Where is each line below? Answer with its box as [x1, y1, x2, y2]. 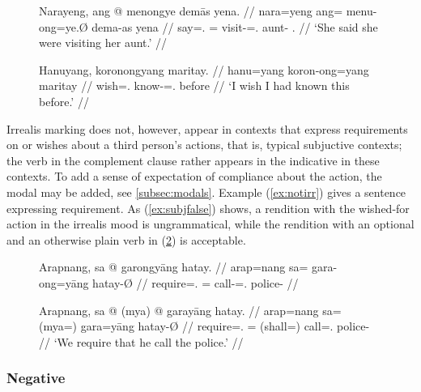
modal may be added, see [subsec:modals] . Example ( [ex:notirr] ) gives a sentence [6, 183, 406, 200]
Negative [6, 368, 66, 388]
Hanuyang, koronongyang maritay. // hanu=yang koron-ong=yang [39, 61, 369, 78]
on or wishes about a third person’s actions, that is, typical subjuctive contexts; [6, 136, 402, 153]
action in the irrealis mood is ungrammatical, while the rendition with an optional [6, 215, 415, 232]
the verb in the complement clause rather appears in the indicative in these [6, 151, 380, 168]
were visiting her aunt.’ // [39, 34, 168, 51]
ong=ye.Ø [39, 18, 88, 35]
